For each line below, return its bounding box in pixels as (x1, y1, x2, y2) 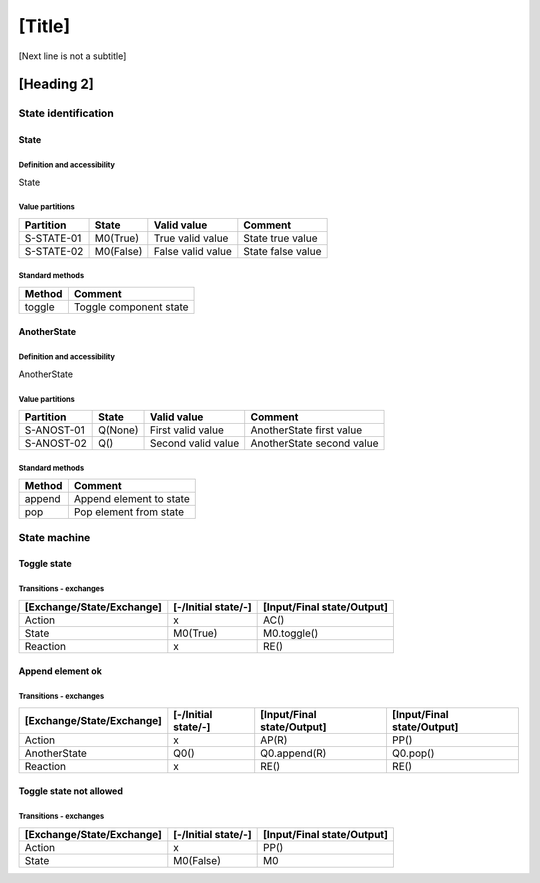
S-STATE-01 (24, 231, 82, 245)
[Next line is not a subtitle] (18, 50, 127, 62)
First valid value (149, 423, 225, 437)
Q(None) (98, 423, 139, 437)
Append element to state (73, 492, 190, 506)
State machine (18, 530, 91, 544)
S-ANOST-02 (24, 436, 87, 450)
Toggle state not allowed (18, 785, 124, 797)
